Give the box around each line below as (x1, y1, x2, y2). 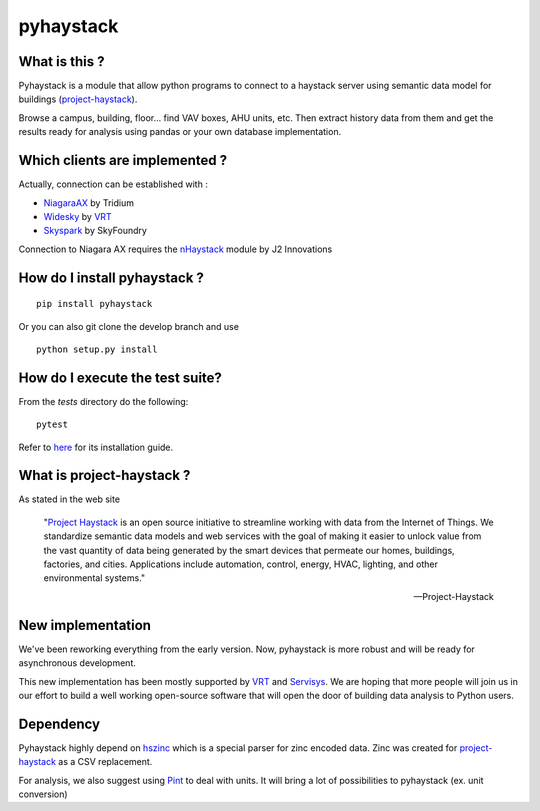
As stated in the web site (18, 493, 120, 505)
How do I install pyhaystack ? (18, 269, 205, 286)
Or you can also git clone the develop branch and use (18, 320, 240, 332)
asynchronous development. (18, 657, 137, 669)
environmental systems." (43, 572, 146, 584)
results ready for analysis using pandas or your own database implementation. (18, 126, 342, 138)
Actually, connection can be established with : (18, 178, 209, 190)
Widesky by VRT (43, 210, 112, 222)
